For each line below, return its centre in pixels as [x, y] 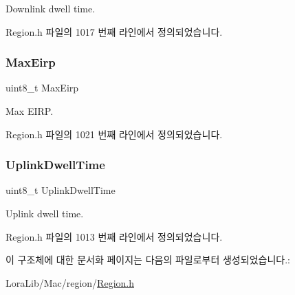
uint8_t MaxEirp [42, 88]
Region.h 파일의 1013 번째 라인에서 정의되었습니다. [114, 236]
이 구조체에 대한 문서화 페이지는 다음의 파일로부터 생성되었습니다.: [148, 260]
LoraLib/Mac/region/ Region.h [70, 282]
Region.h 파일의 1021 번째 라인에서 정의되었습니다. [114, 134]
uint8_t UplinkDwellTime [61, 190]
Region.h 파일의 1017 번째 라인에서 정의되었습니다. [114, 31]
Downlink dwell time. [51, 8]
